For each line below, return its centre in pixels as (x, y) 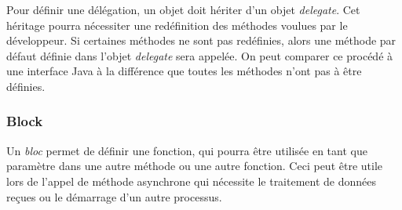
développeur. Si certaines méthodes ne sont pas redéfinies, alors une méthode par (201, 40)
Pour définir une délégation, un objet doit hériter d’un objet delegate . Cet (183, 9)
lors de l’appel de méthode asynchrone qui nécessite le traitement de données (192, 181)
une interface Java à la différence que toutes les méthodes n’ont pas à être (184, 71)
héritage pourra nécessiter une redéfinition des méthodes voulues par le (177, 25)
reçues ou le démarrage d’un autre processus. (114, 196)
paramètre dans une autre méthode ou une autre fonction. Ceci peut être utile (194, 166)
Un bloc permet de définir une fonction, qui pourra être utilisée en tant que (187, 150)
